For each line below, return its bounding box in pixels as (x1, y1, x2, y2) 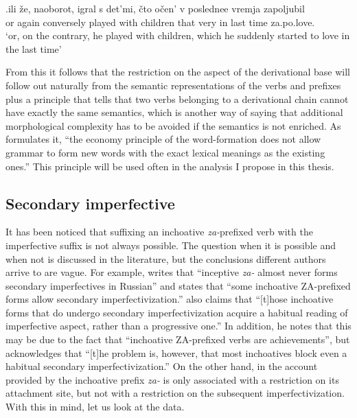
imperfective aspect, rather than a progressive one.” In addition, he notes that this (5, 318, 352, 333)
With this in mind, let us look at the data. (5, 399, 185, 414)
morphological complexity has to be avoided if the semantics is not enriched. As (5, 118, 341, 132)
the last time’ (5, 41, 62, 56)
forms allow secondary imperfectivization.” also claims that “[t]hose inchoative (5, 292, 334, 306)
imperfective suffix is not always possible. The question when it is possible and (5, 237, 336, 252)
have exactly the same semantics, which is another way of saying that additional (5, 105, 343, 119)
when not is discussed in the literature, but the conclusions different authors (5, 251, 326, 266)
